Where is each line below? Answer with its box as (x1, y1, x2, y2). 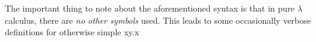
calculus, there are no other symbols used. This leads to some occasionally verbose (5, 13, 311, 26)
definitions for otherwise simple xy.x (5, 26, 140, 38)
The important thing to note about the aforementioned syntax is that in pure (5, 2, 295, 14)
